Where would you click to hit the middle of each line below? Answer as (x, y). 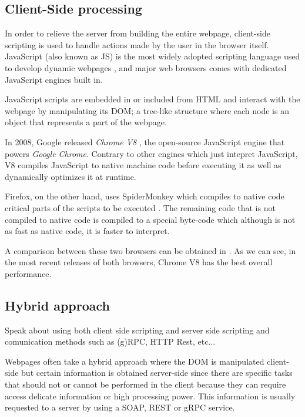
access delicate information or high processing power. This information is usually (150, 396)
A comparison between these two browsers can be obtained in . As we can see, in (150, 250)
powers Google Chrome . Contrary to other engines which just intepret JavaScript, (151, 153)
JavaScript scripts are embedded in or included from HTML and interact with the (152, 99)
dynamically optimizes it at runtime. (71, 176)
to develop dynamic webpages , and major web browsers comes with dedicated (146, 67)
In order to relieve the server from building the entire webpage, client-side (138, 33)
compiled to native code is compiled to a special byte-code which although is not (150, 219)
